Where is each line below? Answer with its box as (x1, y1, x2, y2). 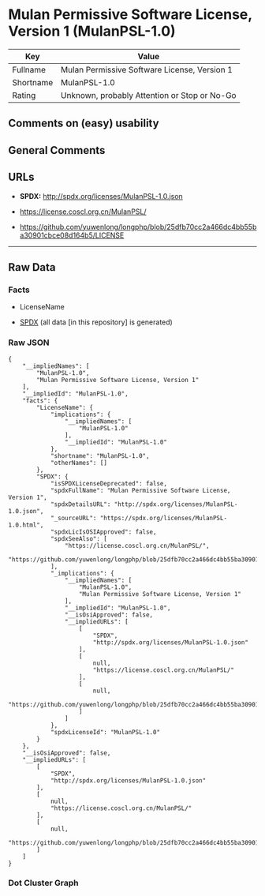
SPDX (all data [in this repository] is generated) (19, 317, 174, 327)
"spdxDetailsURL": (50, 500, 111, 508)
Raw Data (8, 261, 57, 274)
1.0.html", (8, 521, 44, 529)
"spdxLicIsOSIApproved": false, (50, 527, 157, 536)
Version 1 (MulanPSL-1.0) (8, 22, 176, 40)
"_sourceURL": (50, 514, 97, 522)
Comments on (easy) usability (8, 117, 159, 130)
